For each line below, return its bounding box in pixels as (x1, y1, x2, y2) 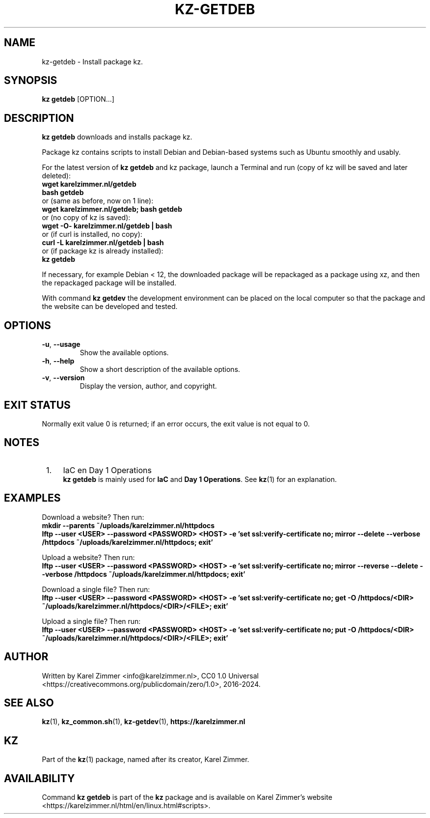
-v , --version (42, 373, 85, 382)
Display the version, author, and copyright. (80, 382, 217, 391)
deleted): (42, 171, 71, 180)
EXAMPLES (4, 492, 61, 505)
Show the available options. (80, 348, 169, 357)
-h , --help (42, 357, 75, 366)
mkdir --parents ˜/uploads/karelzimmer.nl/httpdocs (42, 521, 215, 530)
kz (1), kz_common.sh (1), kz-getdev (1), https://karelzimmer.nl (42, 717, 245, 726)
